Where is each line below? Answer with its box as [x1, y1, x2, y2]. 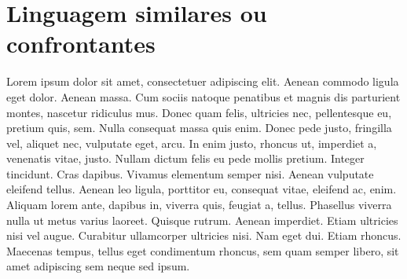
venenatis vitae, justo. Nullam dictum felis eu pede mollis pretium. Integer [6, 150, 365, 167]
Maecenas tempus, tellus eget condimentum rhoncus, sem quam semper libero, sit [6, 242, 399, 259]
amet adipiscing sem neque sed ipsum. [6, 258, 190, 274]
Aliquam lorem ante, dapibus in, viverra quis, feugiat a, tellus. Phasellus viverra [6, 196, 392, 213]
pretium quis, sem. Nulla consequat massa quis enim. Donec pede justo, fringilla [6, 119, 392, 136]
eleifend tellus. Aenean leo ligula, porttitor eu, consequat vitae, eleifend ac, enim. [6, 181, 397, 197]
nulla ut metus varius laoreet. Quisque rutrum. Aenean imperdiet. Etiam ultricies [6, 211, 398, 228]
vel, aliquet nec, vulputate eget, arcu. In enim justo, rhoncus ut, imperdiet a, [6, 134, 377, 151]
